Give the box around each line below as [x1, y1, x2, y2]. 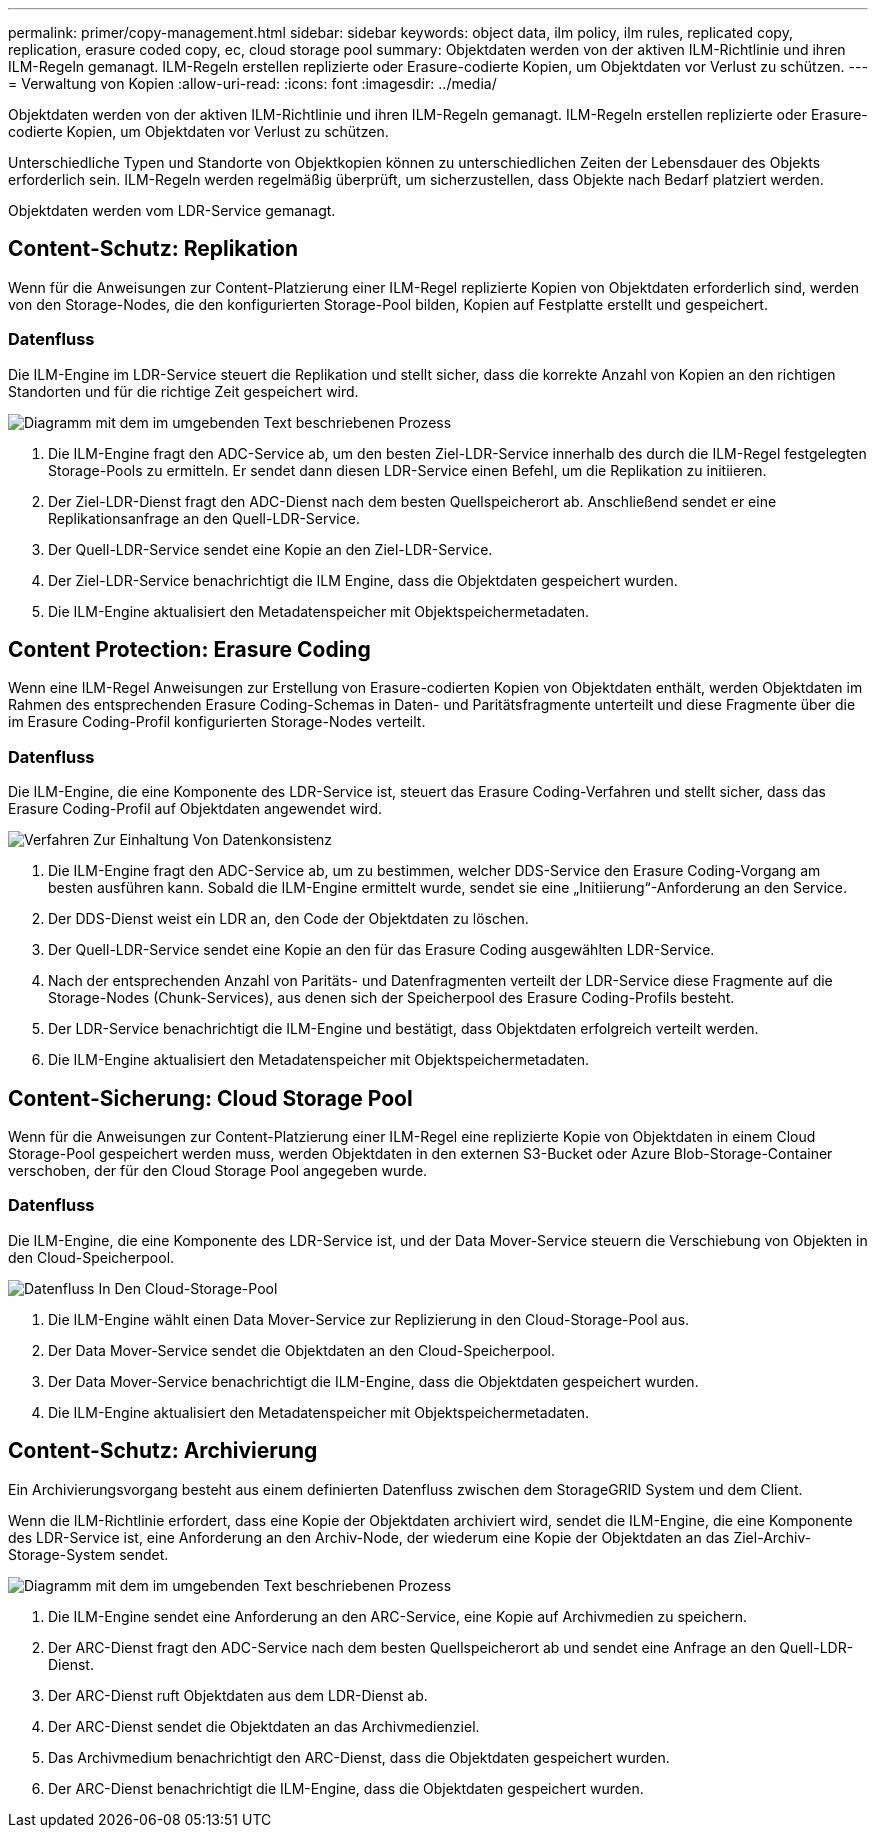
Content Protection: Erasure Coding [8, 637, 371, 663]
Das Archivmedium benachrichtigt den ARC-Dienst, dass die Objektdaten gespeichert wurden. [48, 1748, 670, 1766]
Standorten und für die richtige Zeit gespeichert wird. [8, 382, 359, 400]
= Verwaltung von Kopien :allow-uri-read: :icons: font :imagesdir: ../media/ [8, 75, 497, 92]
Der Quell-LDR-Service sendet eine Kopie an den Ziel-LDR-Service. [48, 540, 493, 558]
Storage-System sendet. [8, 1545, 169, 1563]
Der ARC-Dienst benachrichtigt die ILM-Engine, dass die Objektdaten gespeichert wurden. [48, 1779, 644, 1797]
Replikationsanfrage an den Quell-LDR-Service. [48, 509, 360, 527]
